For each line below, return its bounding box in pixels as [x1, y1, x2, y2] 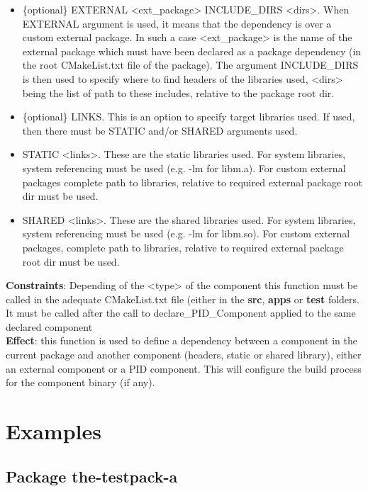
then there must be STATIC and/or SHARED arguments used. [22, 123, 298, 137]
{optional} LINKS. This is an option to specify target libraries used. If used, [22, 109, 355, 124]
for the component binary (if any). [6, 375, 155, 390]
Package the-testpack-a [6, 465, 178, 487]
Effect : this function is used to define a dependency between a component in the [6, 333, 358, 348]
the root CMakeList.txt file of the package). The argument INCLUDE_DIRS [22, 57, 359, 72]
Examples [6, 417, 101, 446]
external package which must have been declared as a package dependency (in [22, 43, 362, 58]
